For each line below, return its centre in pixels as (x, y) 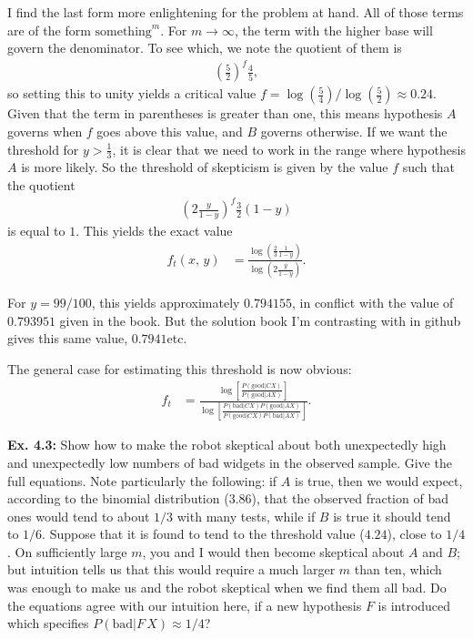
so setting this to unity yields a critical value (132, 93)
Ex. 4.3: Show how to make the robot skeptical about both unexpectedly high (227, 445)
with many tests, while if (246, 516)
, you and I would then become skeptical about (273, 551)
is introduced (414, 605)
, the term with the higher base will (333, 30)
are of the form (49, 30)
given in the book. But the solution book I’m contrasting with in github (260, 320)
